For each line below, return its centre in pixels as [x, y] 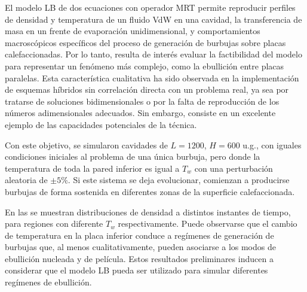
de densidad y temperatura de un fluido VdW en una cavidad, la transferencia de [153, 19]
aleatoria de [26, 180]
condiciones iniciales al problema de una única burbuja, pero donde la [133, 156]
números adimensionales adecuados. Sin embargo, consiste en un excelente [140, 113]
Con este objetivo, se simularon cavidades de [86, 145]
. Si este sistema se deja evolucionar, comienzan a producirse [179, 180]
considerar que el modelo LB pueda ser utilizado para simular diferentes [136, 270]
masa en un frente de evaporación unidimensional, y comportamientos [133, 31]
